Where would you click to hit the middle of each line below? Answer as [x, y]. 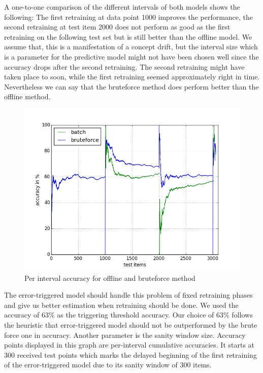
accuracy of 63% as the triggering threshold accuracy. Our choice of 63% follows [128, 315]
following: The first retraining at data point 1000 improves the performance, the [129, 17]
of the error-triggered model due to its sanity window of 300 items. [108, 365]
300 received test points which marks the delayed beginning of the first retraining [130, 354]
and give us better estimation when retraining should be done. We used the [121, 305]
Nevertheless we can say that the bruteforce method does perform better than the [131, 86]
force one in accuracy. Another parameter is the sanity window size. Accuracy [125, 335]
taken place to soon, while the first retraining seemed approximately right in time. [132, 77]
